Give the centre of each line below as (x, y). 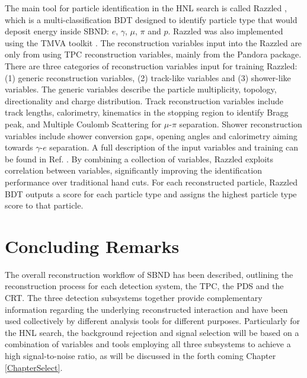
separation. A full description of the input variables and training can (174, 147)
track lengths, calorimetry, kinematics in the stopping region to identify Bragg (147, 112)
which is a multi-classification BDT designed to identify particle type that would (151, 19)
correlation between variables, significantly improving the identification (133, 170)
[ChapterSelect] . (34, 367)
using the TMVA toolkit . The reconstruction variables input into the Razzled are (153, 42)
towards (19, 147)
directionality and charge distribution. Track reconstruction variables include (144, 100)
